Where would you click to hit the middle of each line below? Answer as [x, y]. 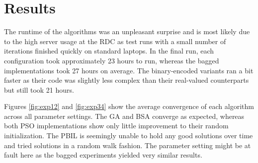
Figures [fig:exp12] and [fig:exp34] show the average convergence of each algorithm [129, 106]
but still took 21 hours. [39, 89]
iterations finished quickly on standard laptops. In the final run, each [109, 51]
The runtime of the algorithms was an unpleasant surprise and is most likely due [127, 31]
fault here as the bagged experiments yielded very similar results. [103, 155]
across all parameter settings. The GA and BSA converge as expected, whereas [124, 116]
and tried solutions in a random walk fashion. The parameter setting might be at [128, 145]
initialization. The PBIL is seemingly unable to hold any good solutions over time [129, 136]
